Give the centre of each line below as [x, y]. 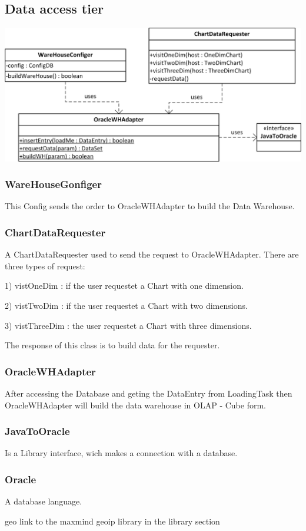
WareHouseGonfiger [53, 184]
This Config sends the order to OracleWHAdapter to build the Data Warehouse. [150, 206]
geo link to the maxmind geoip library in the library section [112, 521]
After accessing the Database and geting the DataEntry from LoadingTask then [149, 393]
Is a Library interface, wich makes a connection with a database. [121, 453]
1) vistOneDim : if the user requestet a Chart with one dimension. [124, 286]
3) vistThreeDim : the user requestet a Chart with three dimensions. [128, 325]
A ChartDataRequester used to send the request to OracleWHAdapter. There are [152, 254]
